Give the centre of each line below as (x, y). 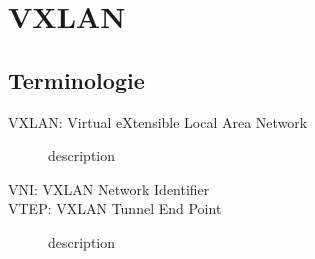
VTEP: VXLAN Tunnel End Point (115, 208)
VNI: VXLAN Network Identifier (109, 188)
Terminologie (76, 79)
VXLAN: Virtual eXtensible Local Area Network (158, 121)
